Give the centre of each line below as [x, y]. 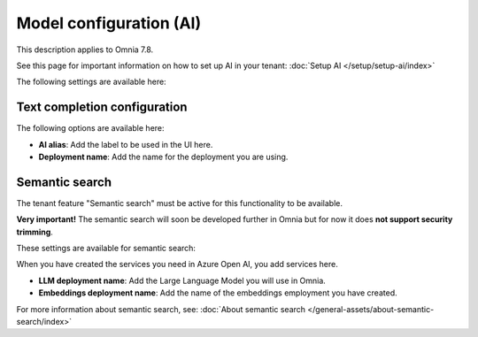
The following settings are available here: [92, 82]
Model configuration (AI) [109, 23]
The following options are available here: [90, 128]
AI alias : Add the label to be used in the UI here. [126, 144]
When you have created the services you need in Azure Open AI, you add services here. [177, 264]
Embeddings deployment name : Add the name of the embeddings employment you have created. [218, 293]
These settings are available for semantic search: [106, 249]
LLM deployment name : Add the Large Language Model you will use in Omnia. [182, 280]
